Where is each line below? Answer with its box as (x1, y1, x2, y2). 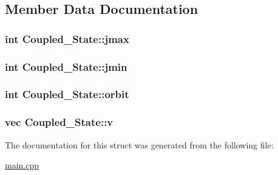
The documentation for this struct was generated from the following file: (5, 138, 274, 151)
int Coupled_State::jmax (5, 31, 129, 46)
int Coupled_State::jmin (5, 59, 127, 74)
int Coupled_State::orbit (5, 87, 129, 102)
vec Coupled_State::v (5, 114, 114, 130)
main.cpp (5, 159, 39, 171)
